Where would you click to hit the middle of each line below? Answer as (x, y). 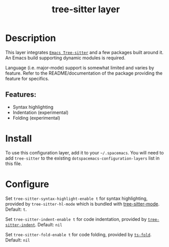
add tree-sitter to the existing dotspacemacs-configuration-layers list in (82, 158)
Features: (21, 95)
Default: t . (16, 209)
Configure (27, 184)
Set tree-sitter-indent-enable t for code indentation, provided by (76, 219)
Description (31, 38)
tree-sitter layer (86, 9)
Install (19, 138)
